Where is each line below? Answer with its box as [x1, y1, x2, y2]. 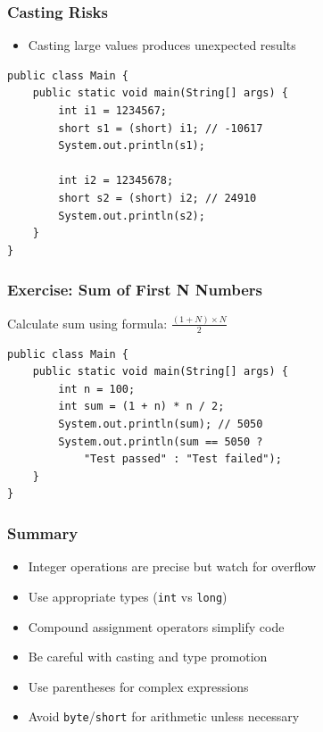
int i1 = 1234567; [58, 104, 167, 117]
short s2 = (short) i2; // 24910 [58, 191, 257, 204]
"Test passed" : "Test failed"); [83, 453, 282, 466]
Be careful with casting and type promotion [28, 647, 268, 666]
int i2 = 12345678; [58, 174, 174, 187]
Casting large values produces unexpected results [28, 36, 296, 54]
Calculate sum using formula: [7, 313, 168, 332]
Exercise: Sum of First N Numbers [7, 279, 262, 301]
